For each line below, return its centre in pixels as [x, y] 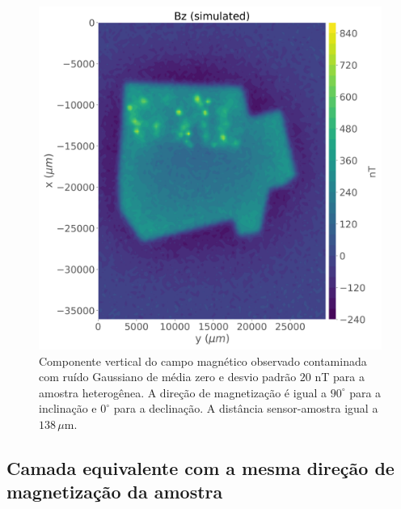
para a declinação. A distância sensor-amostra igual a [246, 408]
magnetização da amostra [115, 492]
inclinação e [68, 408]
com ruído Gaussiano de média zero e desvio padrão [168, 377]
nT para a [340, 377]
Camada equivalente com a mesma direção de [200, 467]
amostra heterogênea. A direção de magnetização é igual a [183, 392]
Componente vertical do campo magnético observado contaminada [203, 361]
